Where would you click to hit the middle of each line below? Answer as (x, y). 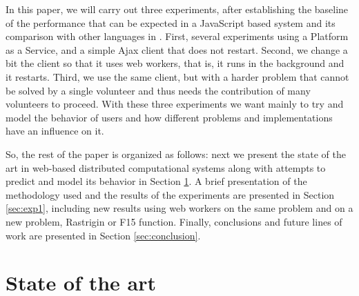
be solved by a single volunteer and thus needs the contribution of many (158, 90)
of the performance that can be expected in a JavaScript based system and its (171, 22)
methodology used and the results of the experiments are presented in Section (170, 194)
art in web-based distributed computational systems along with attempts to (166, 167)
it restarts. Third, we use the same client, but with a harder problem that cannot (177, 76)
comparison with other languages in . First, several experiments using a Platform (177, 36)
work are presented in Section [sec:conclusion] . (103, 235)
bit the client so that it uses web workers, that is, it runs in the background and (175, 63)
